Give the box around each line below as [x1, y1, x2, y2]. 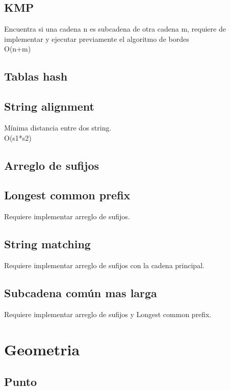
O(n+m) [4, 43, 31, 54]
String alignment [4, 98, 94, 114]
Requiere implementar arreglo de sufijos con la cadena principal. [4, 259, 205, 270]
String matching [4, 236, 91, 252]
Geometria [4, 339, 80, 359]
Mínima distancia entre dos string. [4, 122, 112, 133]
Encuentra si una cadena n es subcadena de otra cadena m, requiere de [4, 23, 226, 34]
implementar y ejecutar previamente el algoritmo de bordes [4, 33, 189, 44]
